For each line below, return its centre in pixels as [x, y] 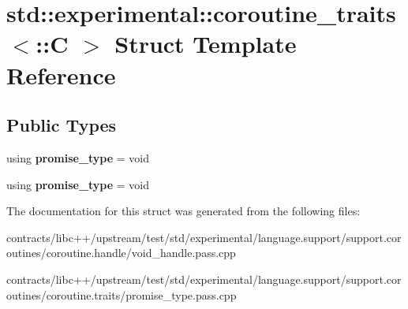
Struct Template [206, 44]
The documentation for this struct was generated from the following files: [183, 211]
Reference [61, 74]
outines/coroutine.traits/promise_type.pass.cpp [122, 294]
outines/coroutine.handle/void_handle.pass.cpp [121, 253]
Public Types [62, 125]
